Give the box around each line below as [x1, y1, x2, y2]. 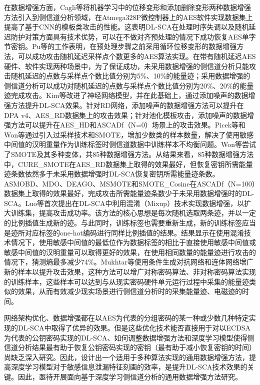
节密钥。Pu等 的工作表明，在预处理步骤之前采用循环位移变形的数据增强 [4, 41, 237, 51]
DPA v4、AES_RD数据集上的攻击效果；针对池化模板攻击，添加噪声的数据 [4, 109, 247, 120]
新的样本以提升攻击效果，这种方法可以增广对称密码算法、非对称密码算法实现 [4, 266, 256, 277]
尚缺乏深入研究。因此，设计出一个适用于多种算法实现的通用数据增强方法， [4, 351, 249, 362]
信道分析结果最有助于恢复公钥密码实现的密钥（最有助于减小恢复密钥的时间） [4, 342, 256, 352]
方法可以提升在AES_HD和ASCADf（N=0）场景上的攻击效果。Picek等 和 [10, 119, 246, 130]
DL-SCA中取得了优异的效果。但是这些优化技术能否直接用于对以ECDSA [17, 322, 251, 332]
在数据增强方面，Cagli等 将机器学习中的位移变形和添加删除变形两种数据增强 [4, 2, 251, 12]
